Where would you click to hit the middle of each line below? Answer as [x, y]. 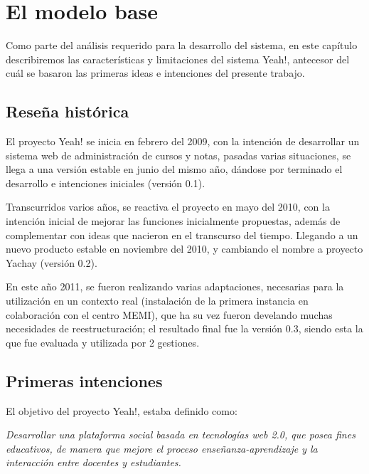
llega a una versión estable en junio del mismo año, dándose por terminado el [174, 169]
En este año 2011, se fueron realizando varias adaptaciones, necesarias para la [175, 286]
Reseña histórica [68, 111]
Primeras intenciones [84, 380]
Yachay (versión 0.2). [52, 262]
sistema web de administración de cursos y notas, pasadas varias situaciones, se [178, 155]
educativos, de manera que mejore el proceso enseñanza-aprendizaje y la [162, 448]
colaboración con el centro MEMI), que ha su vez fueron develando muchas [169, 314]
